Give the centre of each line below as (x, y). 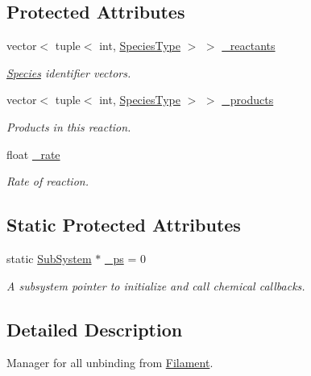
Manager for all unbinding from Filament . (110, 363)
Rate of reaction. (48, 181)
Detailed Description (95, 329)
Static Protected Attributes (124, 225)
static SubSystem (49, 258)
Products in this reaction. (69, 126)
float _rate (33, 154)
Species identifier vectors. (69, 72)
